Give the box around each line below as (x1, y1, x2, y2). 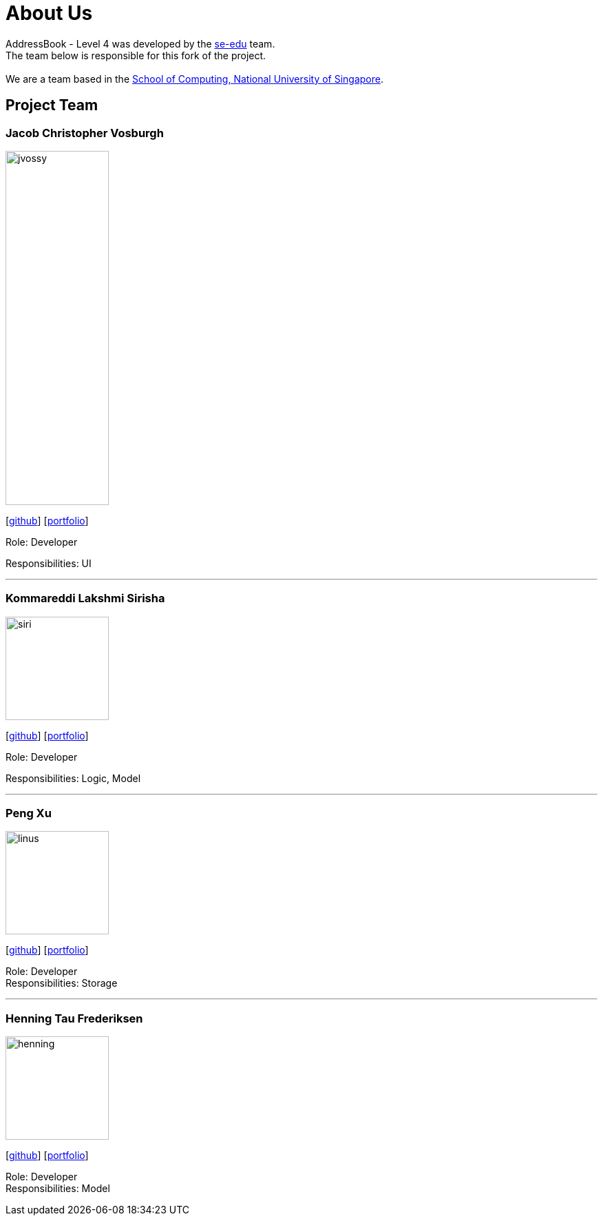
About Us (6, 1, 93, 25)
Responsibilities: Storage (6, 977, 118, 989)
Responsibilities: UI (6, 557, 92, 569)
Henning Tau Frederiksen (6, 1011, 143, 1025)
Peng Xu (6, 806, 52, 821)
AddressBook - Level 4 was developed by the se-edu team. (6, 37, 275, 50)
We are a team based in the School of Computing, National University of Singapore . (6, 72, 384, 85)
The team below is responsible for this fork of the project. (6, 49, 266, 61)
